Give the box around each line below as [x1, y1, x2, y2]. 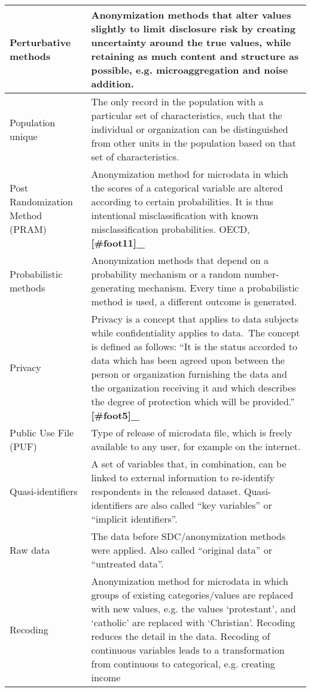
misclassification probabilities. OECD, [91, 222, 250, 236]
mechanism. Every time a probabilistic [138, 281, 299, 295]
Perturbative [10, 35, 71, 49]
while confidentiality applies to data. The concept [91, 326, 300, 339]
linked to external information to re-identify [91, 471, 275, 484]
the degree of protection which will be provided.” [91, 394, 295, 408]
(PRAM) [10, 222, 47, 236]
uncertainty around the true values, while [91, 35, 291, 49]
